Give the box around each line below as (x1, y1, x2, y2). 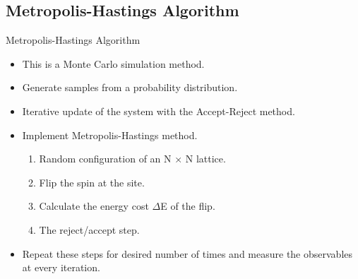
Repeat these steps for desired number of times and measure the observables (22, 246, 353, 261)
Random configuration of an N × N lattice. (39, 151, 226, 166)
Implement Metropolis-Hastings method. (22, 127, 198, 142)
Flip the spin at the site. (39, 174, 145, 189)
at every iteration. (22, 260, 100, 275)
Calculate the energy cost (39, 198, 149, 213)
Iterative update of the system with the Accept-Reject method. (22, 103, 295, 118)
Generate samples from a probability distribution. (22, 80, 238, 95)
